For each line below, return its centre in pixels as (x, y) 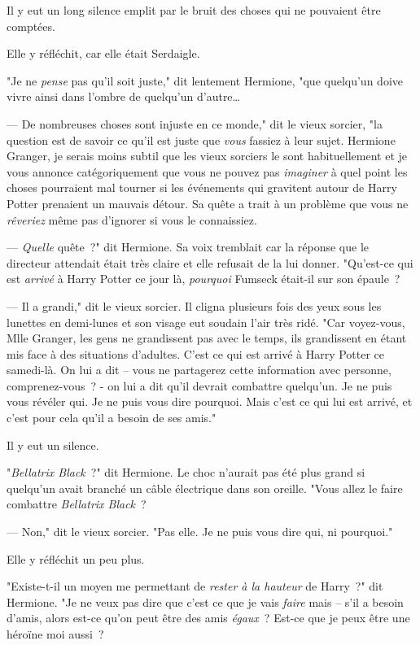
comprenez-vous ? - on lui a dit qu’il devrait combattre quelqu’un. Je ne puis (199, 385)
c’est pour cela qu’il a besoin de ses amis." (112, 418)
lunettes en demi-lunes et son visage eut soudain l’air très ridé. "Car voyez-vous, (206, 322)
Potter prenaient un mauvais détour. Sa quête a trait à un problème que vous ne (208, 203)
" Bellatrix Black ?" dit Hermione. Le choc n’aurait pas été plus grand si (186, 472)
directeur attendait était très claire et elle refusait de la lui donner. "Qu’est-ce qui (210, 262)
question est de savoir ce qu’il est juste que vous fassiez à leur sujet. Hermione (201, 139)
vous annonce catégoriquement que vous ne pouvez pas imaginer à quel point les (207, 171)
